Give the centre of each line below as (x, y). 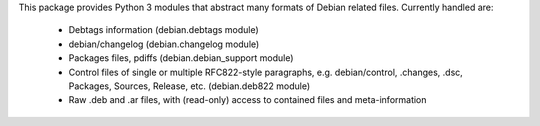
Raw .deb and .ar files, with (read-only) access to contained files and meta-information (247, 100)
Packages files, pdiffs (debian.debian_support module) (181, 58)
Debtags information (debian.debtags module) (163, 30)
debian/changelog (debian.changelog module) (164, 44)
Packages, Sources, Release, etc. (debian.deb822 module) (189, 86)
